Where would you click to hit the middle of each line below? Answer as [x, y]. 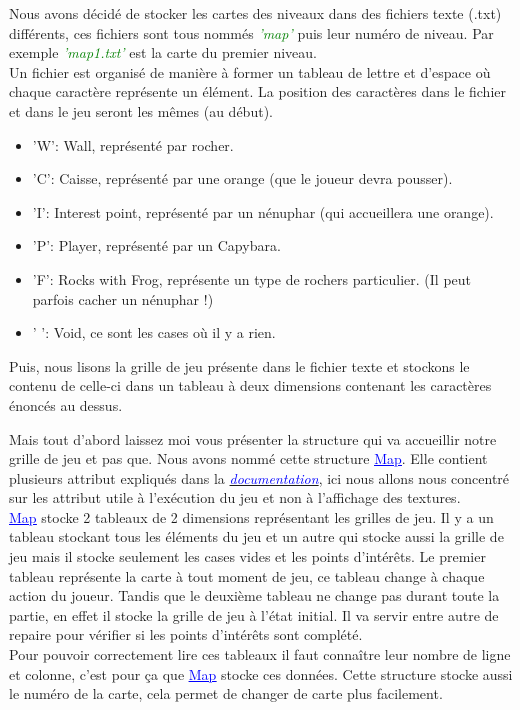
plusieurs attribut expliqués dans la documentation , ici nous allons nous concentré [259, 477]
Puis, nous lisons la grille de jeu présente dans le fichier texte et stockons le [239, 365]
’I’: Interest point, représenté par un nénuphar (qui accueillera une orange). [263, 211]
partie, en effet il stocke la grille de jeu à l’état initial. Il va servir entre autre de [254, 614]
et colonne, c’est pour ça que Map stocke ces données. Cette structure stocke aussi [261, 673]
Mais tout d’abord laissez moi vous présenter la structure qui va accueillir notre [253, 438]
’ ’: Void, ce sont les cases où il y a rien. [154, 332]
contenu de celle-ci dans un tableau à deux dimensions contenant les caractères [250, 385]
